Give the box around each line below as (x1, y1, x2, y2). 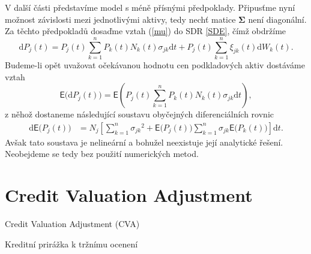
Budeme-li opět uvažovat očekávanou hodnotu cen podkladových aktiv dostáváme (5, 58, 305, 71)
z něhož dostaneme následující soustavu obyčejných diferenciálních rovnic (5, 108, 274, 120)
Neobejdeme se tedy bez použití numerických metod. (5, 147, 199, 160)
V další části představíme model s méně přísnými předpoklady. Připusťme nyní (5, 1, 295, 13)
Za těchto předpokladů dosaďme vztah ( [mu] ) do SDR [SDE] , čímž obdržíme (5, 25, 286, 37)
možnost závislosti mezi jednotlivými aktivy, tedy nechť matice (5, 13, 236, 25)
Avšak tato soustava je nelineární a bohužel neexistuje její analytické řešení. (5, 135, 283, 148)
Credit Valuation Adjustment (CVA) (5, 217, 140, 230)
